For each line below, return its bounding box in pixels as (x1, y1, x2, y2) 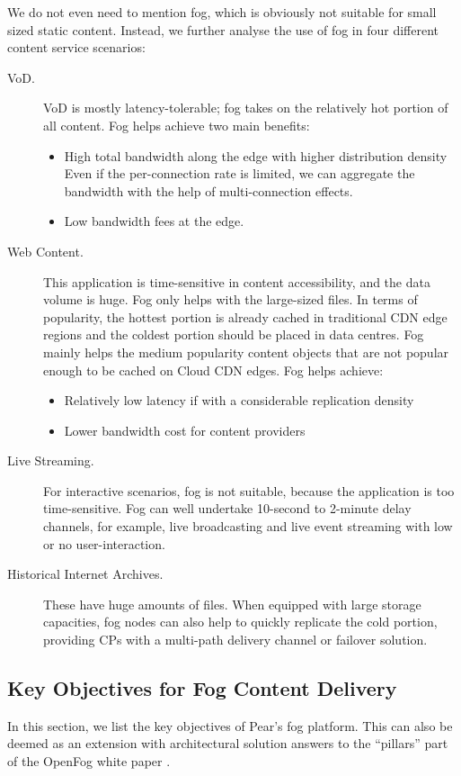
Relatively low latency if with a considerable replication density (64, 391, 414, 410)
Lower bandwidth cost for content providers (64, 420, 306, 439)
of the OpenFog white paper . (7, 752, 171, 771)
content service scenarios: (7, 38, 146, 57)
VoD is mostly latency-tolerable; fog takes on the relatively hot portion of (43, 98, 448, 117)
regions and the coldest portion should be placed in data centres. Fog (43, 325, 424, 344)
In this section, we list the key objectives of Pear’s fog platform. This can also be (7, 716, 453, 735)
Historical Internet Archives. (7, 564, 164, 583)
